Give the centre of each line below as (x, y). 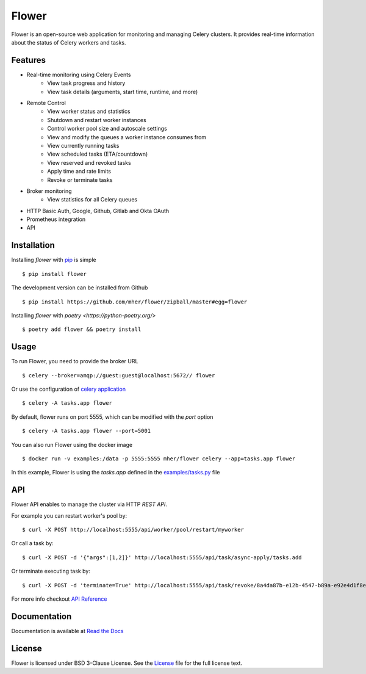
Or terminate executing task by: (51, 571)
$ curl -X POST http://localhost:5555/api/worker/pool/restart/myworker (133, 530)
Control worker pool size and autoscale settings (107, 129)
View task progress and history (86, 83)
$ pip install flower (54, 274)
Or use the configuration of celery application (69, 389)
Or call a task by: (33, 543)
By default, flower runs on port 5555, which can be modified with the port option (112, 417)
